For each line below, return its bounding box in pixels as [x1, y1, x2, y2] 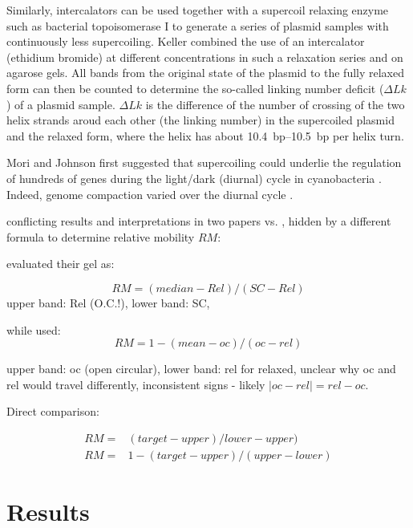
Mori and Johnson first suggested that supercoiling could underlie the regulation [6, 154, 402, 171]
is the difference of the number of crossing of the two [145, 95, 405, 112]
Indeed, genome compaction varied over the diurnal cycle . [6, 185, 294, 202]
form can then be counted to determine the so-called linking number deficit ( [6, 79, 384, 96]
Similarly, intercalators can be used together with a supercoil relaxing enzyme [6, 2, 389, 18]
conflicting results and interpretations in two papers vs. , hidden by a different [6, 213, 391, 229]
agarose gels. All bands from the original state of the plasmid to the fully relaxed [6, 64, 404, 81]
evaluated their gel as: [6, 255, 115, 272]
